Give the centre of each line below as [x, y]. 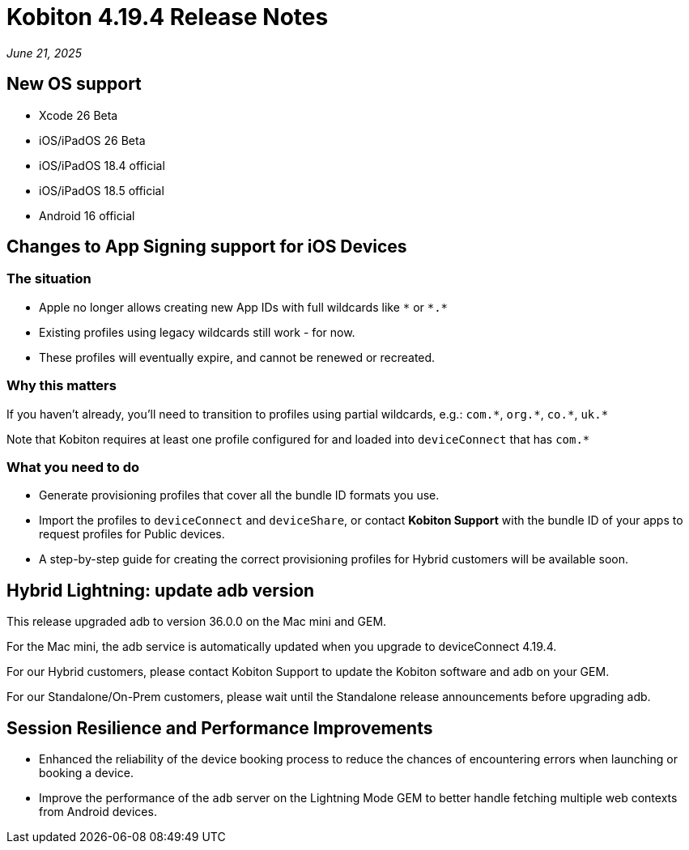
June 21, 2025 [44, 53]
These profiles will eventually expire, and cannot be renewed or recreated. [237, 357]
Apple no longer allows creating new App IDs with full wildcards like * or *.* [244, 307]
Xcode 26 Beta [79, 115]
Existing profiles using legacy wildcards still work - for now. [197, 332]
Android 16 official [87, 215]
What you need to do [73, 467]
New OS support [74, 84]
